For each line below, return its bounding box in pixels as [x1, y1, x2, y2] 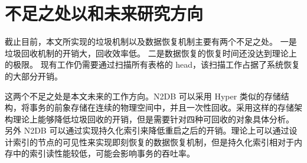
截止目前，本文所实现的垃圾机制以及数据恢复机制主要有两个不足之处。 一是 [5, 35, 297, 48]
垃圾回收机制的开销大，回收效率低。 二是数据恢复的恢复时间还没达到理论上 [5, 46, 297, 59]
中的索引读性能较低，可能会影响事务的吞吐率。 [12, 147, 195, 159]
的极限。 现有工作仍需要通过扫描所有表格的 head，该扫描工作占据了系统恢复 [5, 58, 301, 71]
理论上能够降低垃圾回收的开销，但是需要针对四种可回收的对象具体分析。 [12, 112, 294, 125]
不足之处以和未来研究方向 [5, 1, 204, 25]
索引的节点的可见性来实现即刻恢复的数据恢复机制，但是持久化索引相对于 [12, 135, 294, 148]
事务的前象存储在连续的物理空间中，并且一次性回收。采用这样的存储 [29, 101, 294, 114]
